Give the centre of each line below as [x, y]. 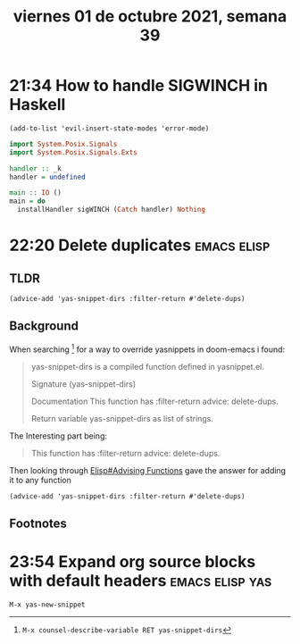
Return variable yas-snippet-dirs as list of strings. [122, 418]
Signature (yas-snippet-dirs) [83, 384]
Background [44, 326]
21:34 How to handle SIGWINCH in [139, 86]
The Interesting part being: [58, 436]
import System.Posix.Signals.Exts [74, 152]
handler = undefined [48, 177]
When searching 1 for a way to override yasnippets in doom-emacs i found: [147, 348]
